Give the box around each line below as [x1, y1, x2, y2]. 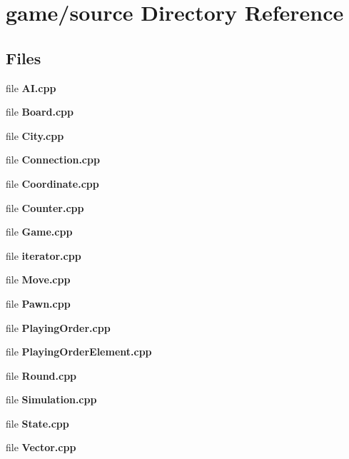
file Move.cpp [6, 272, 71, 287]
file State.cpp [6, 415, 69, 430]
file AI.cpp [6, 80, 56, 95]
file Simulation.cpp [6, 392, 97, 407]
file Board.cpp [6, 104, 74, 119]
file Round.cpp [6, 368, 77, 383]
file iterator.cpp [6, 248, 81, 263]
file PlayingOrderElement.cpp [6, 344, 152, 359]
